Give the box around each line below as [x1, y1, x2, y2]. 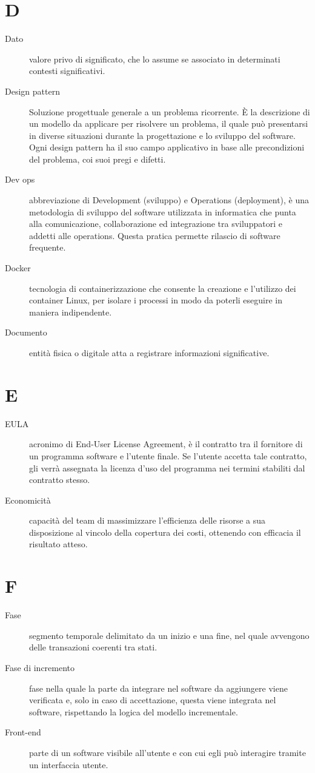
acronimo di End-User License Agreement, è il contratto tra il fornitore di [29, 437, 303, 450]
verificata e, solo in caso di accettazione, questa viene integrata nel [29, 694, 276, 706]
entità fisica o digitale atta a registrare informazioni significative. [29, 346, 270, 359]
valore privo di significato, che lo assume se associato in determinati [29, 52, 280, 65]
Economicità [5, 493, 51, 506]
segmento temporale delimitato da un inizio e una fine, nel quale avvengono [29, 629, 310, 641]
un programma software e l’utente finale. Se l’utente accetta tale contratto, [29, 449, 307, 462]
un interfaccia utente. [29, 758, 108, 771]
